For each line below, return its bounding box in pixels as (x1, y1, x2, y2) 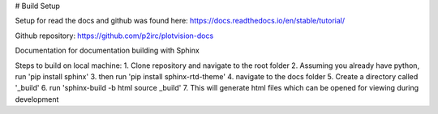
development (15, 94, 59, 104)
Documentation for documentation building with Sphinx (15, 45, 200, 56)
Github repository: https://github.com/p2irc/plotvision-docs (15, 31, 214, 40)
